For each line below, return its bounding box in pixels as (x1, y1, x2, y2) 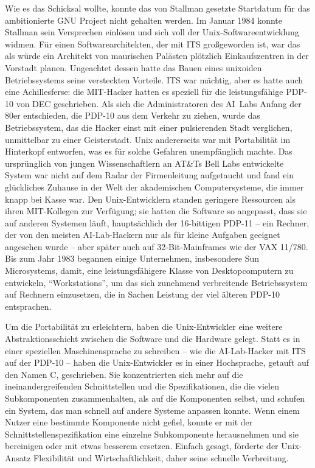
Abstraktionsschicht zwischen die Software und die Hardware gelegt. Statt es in (5, 332, 300, 345)
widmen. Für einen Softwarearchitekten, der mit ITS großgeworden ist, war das (5, 37, 300, 50)
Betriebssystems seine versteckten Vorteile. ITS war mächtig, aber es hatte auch (5, 73, 303, 86)
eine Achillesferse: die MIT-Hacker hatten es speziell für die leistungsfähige (5, 85, 283, 98)
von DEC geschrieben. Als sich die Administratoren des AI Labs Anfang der (16, 97, 302, 110)
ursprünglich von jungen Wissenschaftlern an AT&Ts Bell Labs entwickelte (5, 156, 284, 169)
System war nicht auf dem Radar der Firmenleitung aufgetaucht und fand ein (5, 169, 294, 181)
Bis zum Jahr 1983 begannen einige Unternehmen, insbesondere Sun (5, 252, 260, 265)
